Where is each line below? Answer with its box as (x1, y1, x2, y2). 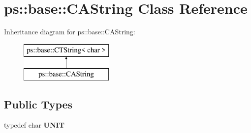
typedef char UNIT (4, 120, 64, 130)
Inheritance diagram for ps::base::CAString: (4, 27, 135, 37)
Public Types (4, 97, 73, 112)
